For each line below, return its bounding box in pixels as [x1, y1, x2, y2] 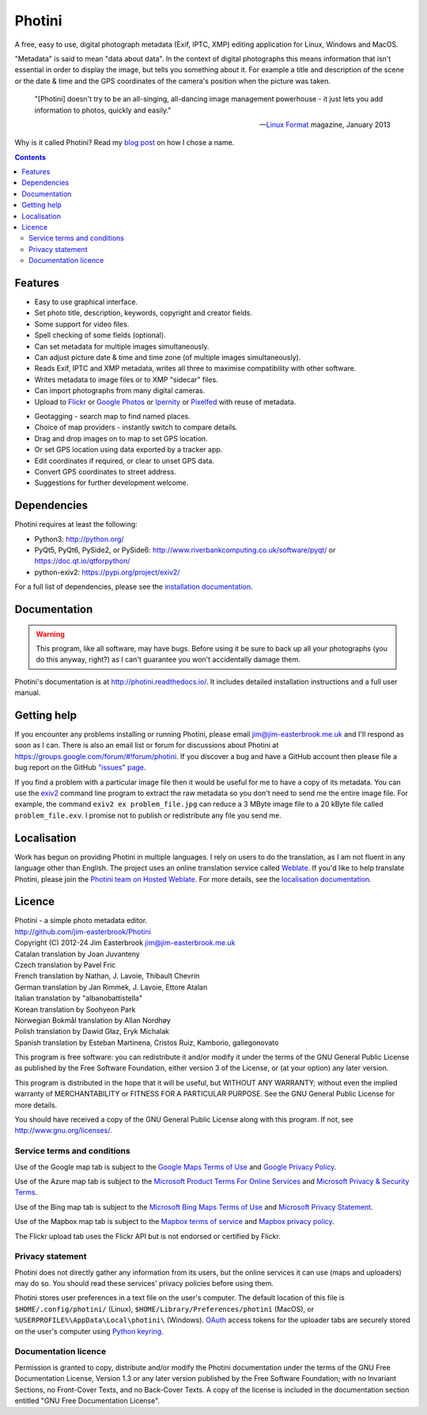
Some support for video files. [34, 319, 130, 329]
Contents [14, 152, 47, 162]
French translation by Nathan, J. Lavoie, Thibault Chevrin [14, 971, 200, 981]
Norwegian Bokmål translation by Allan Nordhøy [14, 1015, 172, 1025]
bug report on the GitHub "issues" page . [14, 763, 146, 772]
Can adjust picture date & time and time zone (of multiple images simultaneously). [34, 353, 301, 362]
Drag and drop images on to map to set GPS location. [34, 433, 209, 443]
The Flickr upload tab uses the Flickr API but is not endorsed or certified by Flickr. [14, 1231, 281, 1241]
